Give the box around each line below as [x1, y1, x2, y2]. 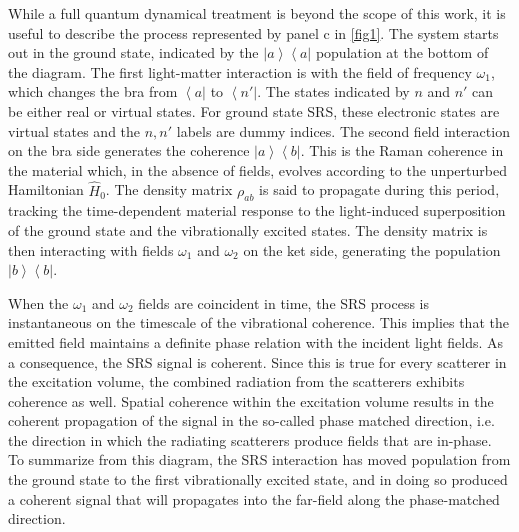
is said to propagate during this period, [259, 179, 500, 200]
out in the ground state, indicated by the [8, 42, 259, 63]
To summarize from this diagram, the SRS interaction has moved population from [8, 449, 511, 470]
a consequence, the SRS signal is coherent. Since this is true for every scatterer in [8, 351, 507, 372]
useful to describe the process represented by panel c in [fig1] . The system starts [8, 22, 499, 43]
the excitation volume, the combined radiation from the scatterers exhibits [8, 371, 465, 392]
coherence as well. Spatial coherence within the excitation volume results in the [8, 390, 494, 411]
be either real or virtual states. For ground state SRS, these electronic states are [8, 100, 500, 121]
